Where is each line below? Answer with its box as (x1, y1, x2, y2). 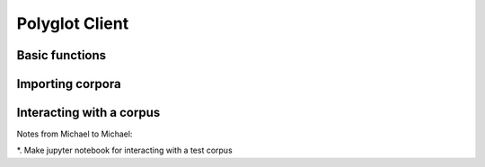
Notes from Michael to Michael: (16, 128, 133, 139)
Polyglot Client (16, 13, 129, 33)
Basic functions (16, 48, 107, 63)
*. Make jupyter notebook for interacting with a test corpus (16, 145, 233, 156)
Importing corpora (16, 76, 121, 92)
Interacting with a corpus (16, 105, 161, 120)
